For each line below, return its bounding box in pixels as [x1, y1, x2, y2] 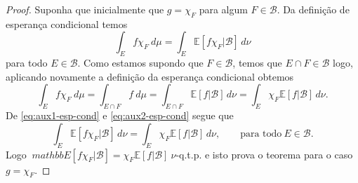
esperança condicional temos [6, 16, 128, 31]
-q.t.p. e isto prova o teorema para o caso [175, 147, 353, 161]
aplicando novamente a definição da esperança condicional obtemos [6, 69, 294, 83]
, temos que [232, 55, 282, 70]
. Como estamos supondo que [77, 55, 204, 70]
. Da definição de [277, 2, 350, 16]
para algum [199, 2, 248, 16]
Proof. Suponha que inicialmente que [6, 2, 164, 16]
